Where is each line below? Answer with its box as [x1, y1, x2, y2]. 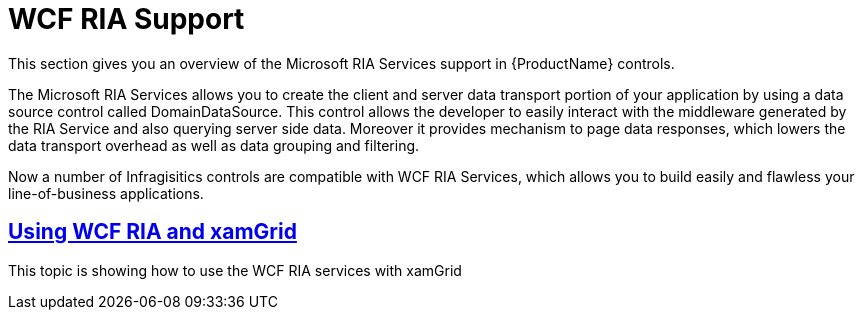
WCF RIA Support [8, 2, 245, 36]
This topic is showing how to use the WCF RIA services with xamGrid [8, 261, 462, 279]
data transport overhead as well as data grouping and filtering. [8, 136, 420, 154]
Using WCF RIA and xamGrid [8, 219, 297, 245]
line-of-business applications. [8, 184, 204, 202]
